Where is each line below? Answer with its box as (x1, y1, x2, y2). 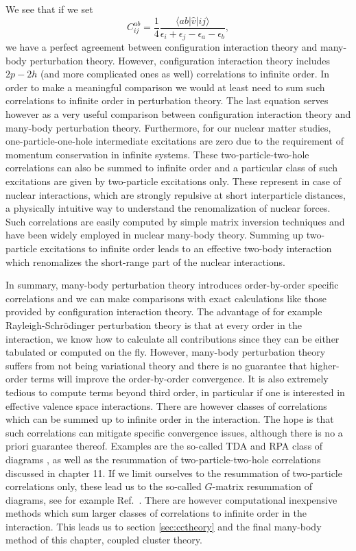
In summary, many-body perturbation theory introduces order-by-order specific (5, 278, 339, 292)
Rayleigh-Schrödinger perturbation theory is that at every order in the (5, 317, 302, 332)
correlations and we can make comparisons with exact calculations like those (5, 291, 327, 305)
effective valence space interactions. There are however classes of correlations (5, 398, 327, 413)
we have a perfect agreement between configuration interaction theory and (5, 40, 318, 54)
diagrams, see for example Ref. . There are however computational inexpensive (5, 492, 337, 506)
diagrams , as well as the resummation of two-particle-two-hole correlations (5, 452, 321, 466)
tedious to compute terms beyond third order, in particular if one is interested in (5, 384, 345, 399)
